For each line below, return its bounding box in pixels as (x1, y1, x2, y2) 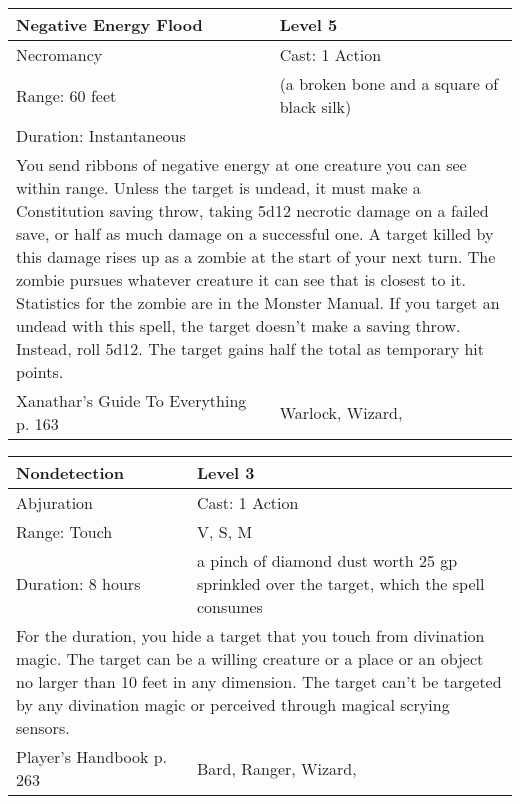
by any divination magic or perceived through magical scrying (16, 693, 450, 716)
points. (16, 360, 64, 383)
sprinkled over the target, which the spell (196, 572, 485, 595)
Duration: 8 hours (16, 572, 141, 595)
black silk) (279, 95, 352, 118)
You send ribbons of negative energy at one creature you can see (16, 153, 467, 176)
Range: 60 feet (16, 83, 117, 107)
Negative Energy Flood (16, 13, 203, 36)
